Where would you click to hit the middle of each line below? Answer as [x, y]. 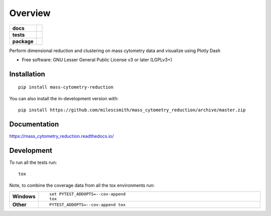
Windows [24, 196]
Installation [27, 74]
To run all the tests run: [33, 162]
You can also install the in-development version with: [64, 98]
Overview [30, 13]
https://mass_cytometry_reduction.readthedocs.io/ [61, 136]
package [23, 41]
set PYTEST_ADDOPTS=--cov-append [87, 194]
